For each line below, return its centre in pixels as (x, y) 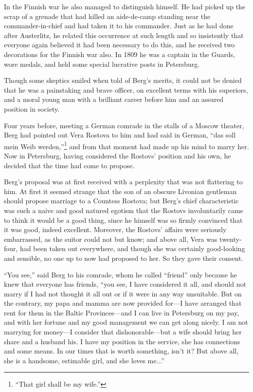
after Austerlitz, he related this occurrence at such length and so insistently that (124, 35)
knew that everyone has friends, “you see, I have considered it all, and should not (125, 284)
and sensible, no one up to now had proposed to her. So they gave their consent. (124, 258)
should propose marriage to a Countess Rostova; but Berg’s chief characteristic (121, 201)
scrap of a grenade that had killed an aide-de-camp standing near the (107, 16)
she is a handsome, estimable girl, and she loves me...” (84, 360)
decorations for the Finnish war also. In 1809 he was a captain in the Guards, (119, 54)
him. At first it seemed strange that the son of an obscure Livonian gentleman (120, 191)
